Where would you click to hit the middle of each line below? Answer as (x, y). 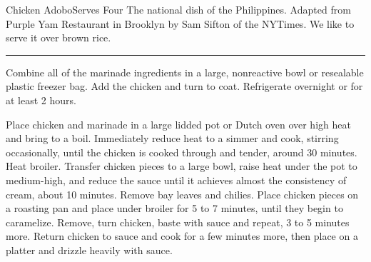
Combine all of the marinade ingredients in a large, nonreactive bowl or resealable (185, 72)
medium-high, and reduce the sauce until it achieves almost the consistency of (176, 180)
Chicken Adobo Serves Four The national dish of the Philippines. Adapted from (178, 9)
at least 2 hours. (41, 100)
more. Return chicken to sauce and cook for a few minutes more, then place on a (182, 236)
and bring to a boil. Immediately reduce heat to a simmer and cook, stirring (172, 138)
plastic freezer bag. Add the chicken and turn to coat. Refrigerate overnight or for (184, 86)
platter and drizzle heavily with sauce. (89, 250)
